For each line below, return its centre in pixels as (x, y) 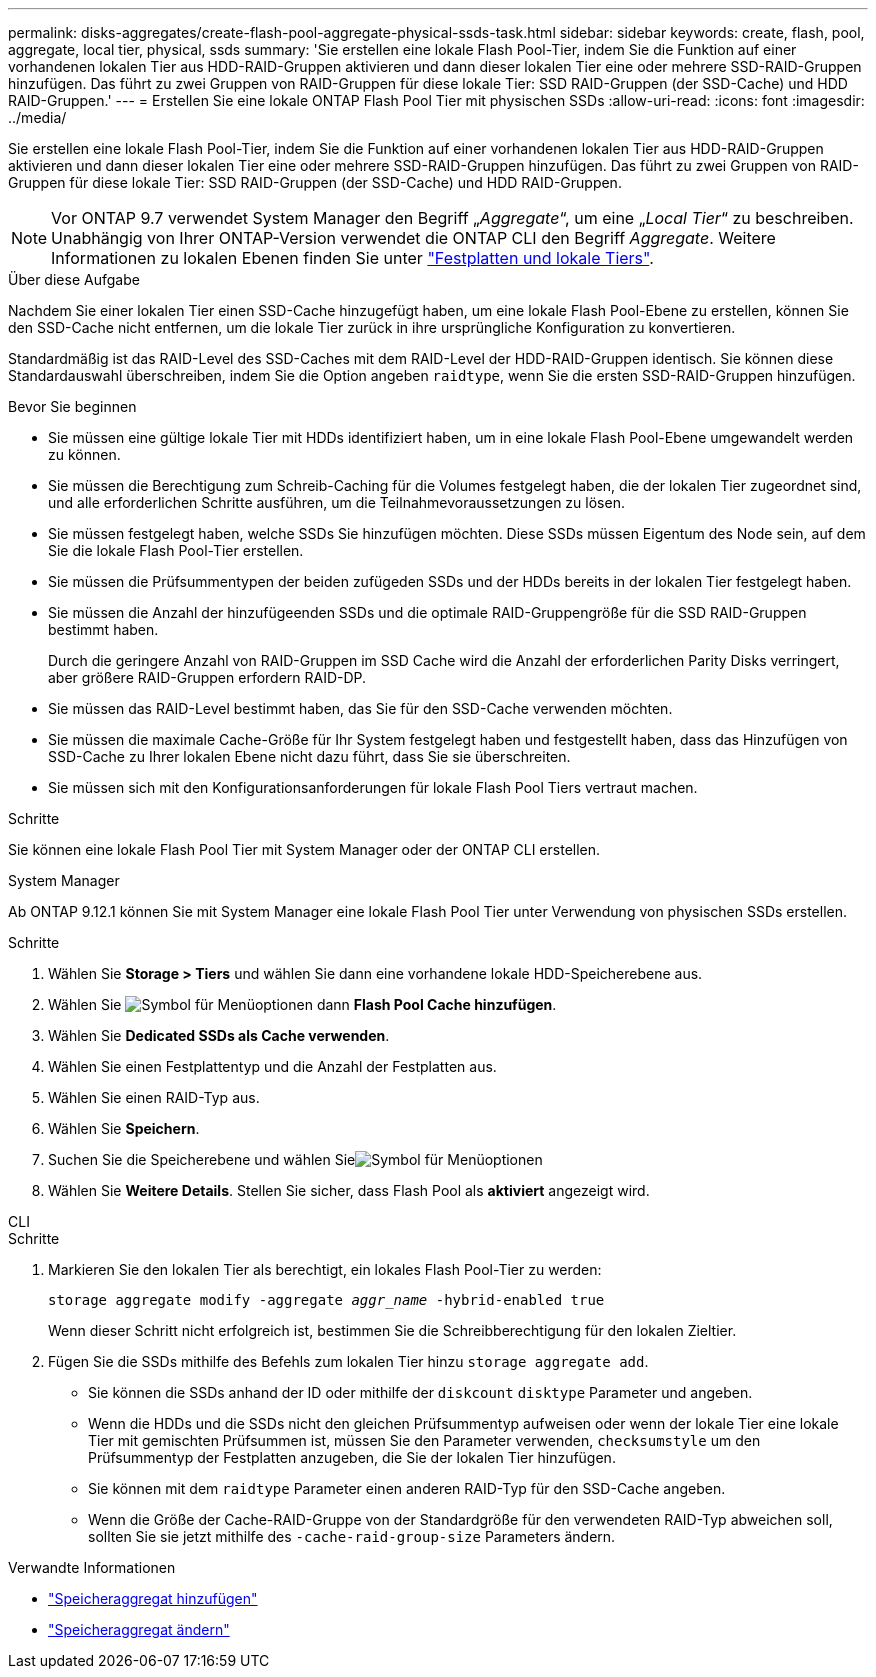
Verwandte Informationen (92, 1567)
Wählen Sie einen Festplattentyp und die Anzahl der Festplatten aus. (272, 1066)
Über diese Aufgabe (74, 279)
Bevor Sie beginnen (72, 406)
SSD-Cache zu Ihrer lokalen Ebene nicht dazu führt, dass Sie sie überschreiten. (309, 756)
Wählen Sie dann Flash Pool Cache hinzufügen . (302, 1004)
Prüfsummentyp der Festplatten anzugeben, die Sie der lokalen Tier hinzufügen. (352, 1457)
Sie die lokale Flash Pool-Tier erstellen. (176, 550)
